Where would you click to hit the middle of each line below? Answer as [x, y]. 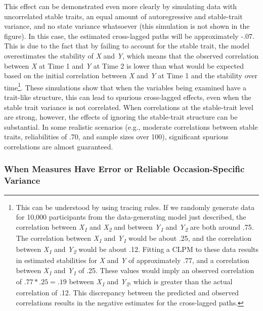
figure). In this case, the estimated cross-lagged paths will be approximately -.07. [129, 36]
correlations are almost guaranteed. [59, 146]
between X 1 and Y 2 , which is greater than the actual [151, 282]
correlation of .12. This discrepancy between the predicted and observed [127, 293]
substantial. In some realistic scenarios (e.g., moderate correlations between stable [131, 126]
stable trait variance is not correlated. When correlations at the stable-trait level [129, 107]
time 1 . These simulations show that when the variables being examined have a [125, 86]
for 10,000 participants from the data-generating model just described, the [131, 217]
